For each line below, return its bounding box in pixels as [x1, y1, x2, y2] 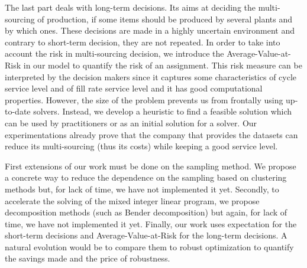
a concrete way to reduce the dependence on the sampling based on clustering [5, 171, 287, 184]
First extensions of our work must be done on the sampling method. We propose [5, 159, 296, 172]
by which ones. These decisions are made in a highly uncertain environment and [5, 24, 295, 37]
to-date [5, 105, 31, 117]
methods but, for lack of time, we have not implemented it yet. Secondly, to [5, 182, 279, 195]
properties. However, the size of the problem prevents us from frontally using [5, 93, 283, 106]
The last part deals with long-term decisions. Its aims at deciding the [5, 1, 256, 13]
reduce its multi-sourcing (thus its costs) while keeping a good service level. [5, 140, 278, 152]
